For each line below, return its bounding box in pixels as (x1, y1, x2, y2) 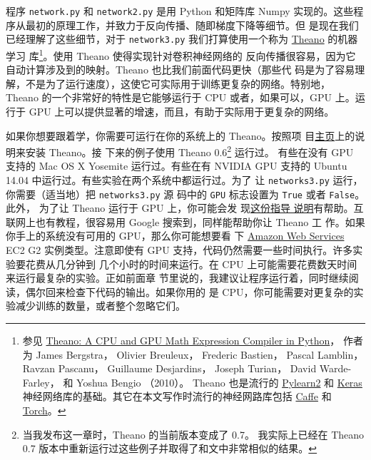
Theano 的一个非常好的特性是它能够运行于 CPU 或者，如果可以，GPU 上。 (6, 90, 355, 105)
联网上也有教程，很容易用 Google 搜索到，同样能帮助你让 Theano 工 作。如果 (6, 214, 365, 229)
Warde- (319, 361, 352, 376)
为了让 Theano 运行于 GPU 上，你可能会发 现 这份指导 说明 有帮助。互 (39, 200, 364, 215)
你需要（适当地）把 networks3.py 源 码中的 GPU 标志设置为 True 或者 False (6, 186, 355, 201)
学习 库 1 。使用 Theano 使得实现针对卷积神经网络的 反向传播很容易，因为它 (6, 46, 356, 63)
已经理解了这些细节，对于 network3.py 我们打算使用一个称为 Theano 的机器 (6, 31, 358, 46)
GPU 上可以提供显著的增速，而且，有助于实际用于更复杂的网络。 (29, 103, 335, 118)
